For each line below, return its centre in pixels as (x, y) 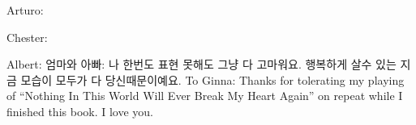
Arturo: (25, 10)
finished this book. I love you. (80, 111)
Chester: (27, 37)
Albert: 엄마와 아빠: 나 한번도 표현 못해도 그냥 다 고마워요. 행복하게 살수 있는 (202, 64)
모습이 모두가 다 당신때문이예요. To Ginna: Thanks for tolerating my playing (212, 79)
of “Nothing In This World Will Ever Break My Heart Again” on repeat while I (205, 96)
